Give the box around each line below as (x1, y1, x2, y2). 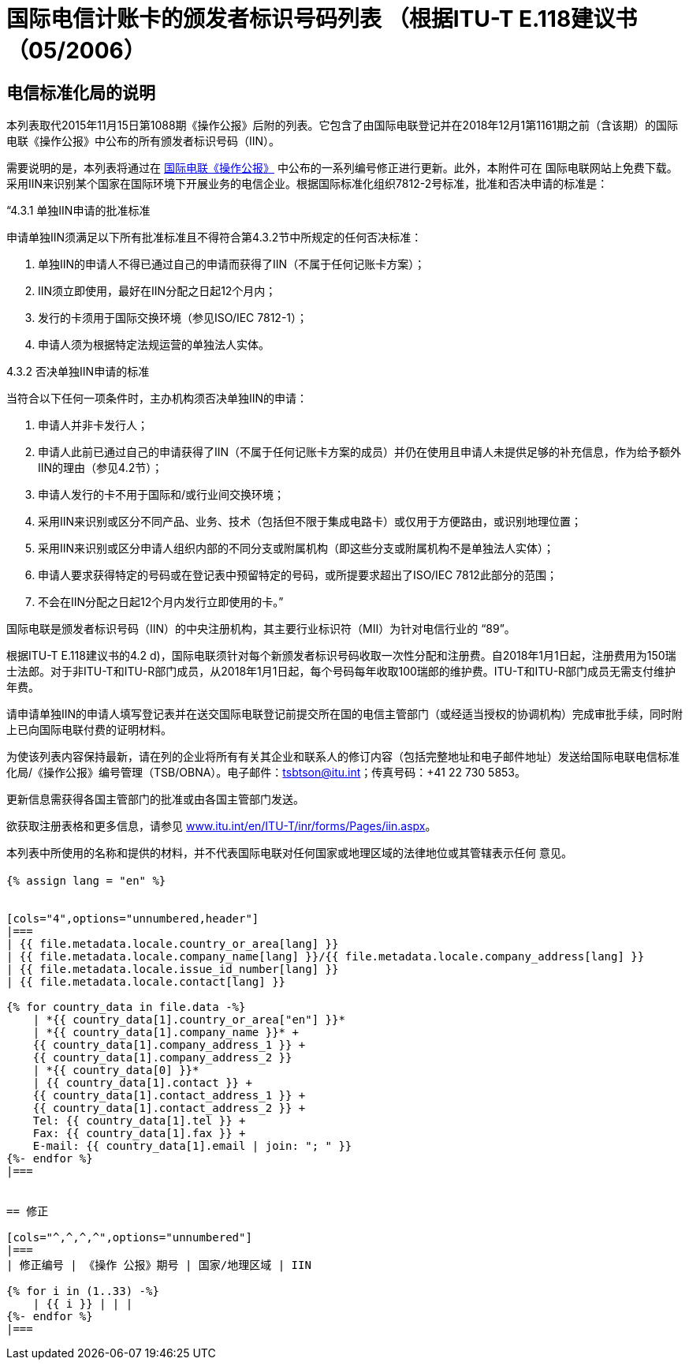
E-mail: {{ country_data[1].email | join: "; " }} (32, 1139, 352, 1152)
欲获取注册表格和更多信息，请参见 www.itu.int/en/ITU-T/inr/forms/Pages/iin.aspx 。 (6, 819, 437, 833)
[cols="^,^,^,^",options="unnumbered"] (6, 1230, 252, 1244)
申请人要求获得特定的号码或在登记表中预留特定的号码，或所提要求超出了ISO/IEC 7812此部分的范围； (38, 568, 557, 582)
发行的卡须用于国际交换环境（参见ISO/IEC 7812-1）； (38, 311, 308, 325)
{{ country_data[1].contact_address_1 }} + (32, 1088, 306, 1102)
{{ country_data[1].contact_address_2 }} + (32, 1101, 306, 1114)
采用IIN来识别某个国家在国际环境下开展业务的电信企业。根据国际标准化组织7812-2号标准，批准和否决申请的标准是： (6, 177, 609, 191)
